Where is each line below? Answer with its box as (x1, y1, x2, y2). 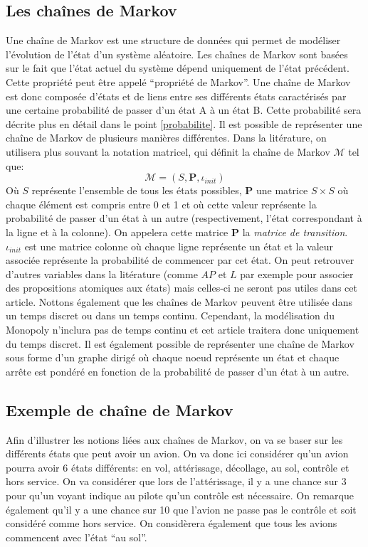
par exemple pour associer (240, 266, 354, 281)
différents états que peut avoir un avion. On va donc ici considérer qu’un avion (6, 446, 349, 461)
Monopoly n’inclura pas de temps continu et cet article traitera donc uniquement (6, 322, 359, 337)
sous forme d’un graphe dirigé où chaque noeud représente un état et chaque (6, 350, 340, 365)
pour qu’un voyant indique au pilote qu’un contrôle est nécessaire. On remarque (6, 488, 354, 503)
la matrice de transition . (242, 224, 348, 239)
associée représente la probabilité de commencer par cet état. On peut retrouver (6, 253, 354, 267)
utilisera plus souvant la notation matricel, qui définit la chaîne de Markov (6, 144, 330, 159)
